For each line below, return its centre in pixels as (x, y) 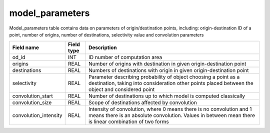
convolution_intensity (37, 115)
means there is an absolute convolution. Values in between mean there (171, 115)
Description (102, 47)
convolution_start (32, 96)
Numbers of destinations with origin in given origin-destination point (169, 70)
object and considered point (121, 89)
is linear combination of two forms (129, 121)
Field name (26, 47)
